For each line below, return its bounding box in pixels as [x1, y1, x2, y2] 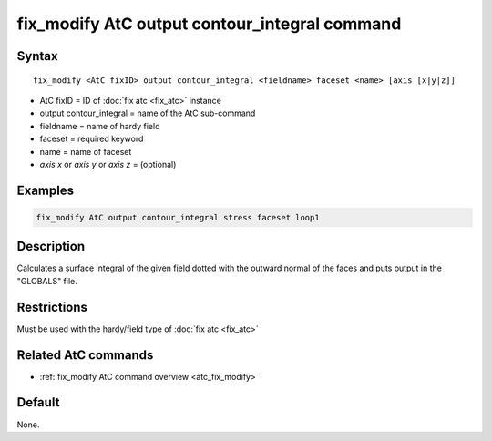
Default [16, 395, 60, 410]
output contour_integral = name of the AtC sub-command [39, 108, 256, 118]
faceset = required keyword [39, 133, 144, 145]
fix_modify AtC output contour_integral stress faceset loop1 [36, 212, 320, 222]
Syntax [16, 48, 58, 64]
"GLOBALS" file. [16, 275, 77, 286]
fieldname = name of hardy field [39, 120, 160, 131]
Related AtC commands [16, 347, 154, 363]
